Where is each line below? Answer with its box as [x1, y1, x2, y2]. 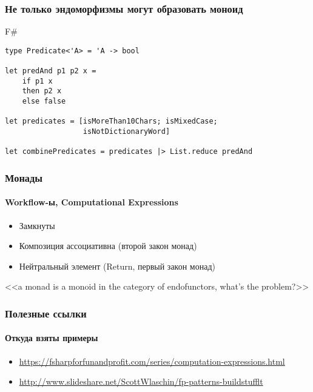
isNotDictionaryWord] [82, 127, 170, 136]
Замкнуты [19, 219, 55, 231]
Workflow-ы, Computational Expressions [5, 196, 178, 208]
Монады [5, 170, 43, 185]
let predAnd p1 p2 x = [5, 67, 96, 76]
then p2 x [22, 87, 62, 96]
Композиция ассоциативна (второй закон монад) [19, 239, 197, 252]
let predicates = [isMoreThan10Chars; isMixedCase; [5, 117, 218, 126]
